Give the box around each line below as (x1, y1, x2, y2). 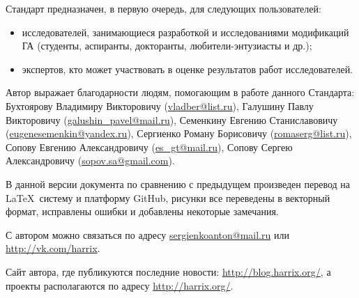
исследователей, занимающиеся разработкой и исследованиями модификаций (22, 24, 349, 39)
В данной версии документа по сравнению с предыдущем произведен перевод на (6, 176, 351, 191)
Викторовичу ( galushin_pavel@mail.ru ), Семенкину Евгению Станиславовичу (6, 112, 338, 127)
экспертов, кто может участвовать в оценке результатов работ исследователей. (22, 61, 353, 76)
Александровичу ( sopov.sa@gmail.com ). (6, 153, 175, 168)
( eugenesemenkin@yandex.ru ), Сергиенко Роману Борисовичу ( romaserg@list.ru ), (6, 126, 352, 141)
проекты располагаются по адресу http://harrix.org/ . (6, 278, 234, 292)
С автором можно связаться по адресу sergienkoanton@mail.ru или (6, 227, 289, 242)
